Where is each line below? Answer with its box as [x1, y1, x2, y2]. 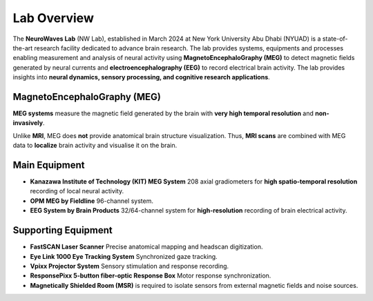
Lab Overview [12, 10, 95, 26]
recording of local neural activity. [30, 187, 124, 195]
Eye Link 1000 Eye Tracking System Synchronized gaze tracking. [30, 252, 218, 260]
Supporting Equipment [12, 224, 113, 236]
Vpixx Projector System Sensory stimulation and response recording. [30, 262, 229, 270]
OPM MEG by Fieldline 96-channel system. [30, 197, 153, 205]
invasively [12, 119, 44, 127]
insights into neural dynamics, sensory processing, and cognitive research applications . [12, 73, 271, 81]
